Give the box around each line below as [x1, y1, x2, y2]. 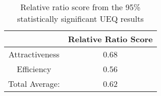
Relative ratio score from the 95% [20, 1, 141, 13]
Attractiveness [8, 48, 60, 60]
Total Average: [8, 78, 60, 89]
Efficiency [17, 63, 51, 75]
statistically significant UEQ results [17, 13, 144, 24]
